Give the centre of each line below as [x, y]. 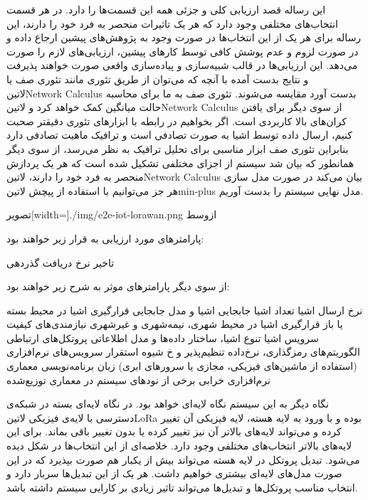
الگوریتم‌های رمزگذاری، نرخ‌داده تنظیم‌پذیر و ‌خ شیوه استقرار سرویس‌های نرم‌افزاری [183, 352]
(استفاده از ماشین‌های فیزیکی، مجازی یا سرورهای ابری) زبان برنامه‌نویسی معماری [182, 366]
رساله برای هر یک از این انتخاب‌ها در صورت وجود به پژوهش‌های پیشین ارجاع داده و [184, 37]
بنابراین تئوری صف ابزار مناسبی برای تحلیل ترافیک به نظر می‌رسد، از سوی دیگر [178, 148]
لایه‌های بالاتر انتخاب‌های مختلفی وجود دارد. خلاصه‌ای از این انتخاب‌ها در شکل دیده [179, 446]
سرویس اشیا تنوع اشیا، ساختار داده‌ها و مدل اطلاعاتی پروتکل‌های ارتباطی [163, 337]
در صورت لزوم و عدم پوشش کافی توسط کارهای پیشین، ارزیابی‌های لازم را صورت [183, 51]
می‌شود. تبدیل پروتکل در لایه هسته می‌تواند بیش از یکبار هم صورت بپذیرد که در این [183, 459]
